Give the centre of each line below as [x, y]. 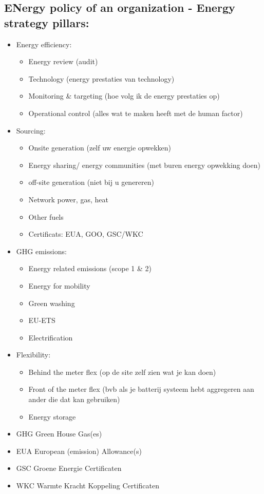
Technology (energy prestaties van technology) [101, 78]
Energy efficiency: [44, 44]
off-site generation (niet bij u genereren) [91, 182]
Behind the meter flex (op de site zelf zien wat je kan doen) [122, 372]
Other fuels [46, 216]
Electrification [51, 337]
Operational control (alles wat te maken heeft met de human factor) [136, 113]
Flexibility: [33, 355]
